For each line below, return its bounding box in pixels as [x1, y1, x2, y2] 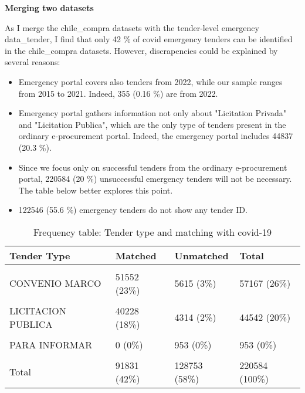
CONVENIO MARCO [9, 276, 101, 290]
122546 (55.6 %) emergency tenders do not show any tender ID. [18, 204, 248, 216]
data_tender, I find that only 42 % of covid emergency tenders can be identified [5, 33, 293, 45]
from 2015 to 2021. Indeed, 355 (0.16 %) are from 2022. [18, 87, 218, 99]
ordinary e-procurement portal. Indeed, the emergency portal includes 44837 [18, 130, 293, 142]
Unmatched [174, 248, 229, 262]
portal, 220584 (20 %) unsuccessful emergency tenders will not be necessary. [18, 172, 292, 185]
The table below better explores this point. [18, 184, 173, 196]
